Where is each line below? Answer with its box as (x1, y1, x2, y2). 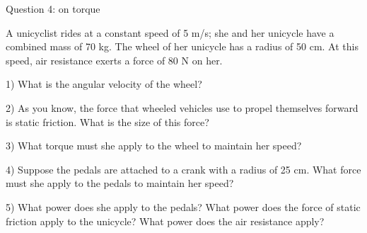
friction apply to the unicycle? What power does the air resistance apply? (6, 213, 325, 228)
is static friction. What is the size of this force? (6, 114, 209, 129)
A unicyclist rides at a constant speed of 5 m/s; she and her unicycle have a (6, 25, 334, 40)
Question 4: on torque (6, 1, 100, 16)
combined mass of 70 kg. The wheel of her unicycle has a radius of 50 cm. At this (6, 39, 359, 54)
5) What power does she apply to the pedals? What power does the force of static (6, 199, 361, 214)
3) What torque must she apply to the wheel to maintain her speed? (6, 138, 302, 153)
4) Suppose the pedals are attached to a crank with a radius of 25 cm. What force (6, 161, 361, 176)
